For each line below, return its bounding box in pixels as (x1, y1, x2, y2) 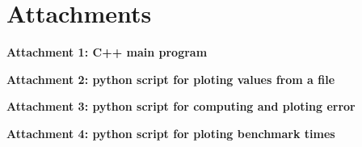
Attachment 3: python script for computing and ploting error (6, 98, 356, 115)
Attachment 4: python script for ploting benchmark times (6, 124, 335, 141)
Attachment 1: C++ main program (6, 44, 208, 61)
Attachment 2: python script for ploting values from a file (6, 70, 335, 87)
